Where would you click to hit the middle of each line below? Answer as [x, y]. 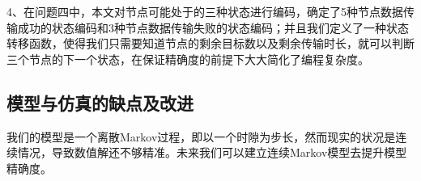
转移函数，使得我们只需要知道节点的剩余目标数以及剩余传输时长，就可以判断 [210, 43]
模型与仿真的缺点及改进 [100, 102]
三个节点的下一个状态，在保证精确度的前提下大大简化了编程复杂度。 [188, 59]
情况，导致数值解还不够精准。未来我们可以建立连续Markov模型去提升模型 [212, 152]
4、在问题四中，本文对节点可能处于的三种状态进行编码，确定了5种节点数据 [205, 11]
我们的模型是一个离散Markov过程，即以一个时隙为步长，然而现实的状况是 [201, 136]
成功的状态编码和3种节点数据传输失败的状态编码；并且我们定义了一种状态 [213, 27]
